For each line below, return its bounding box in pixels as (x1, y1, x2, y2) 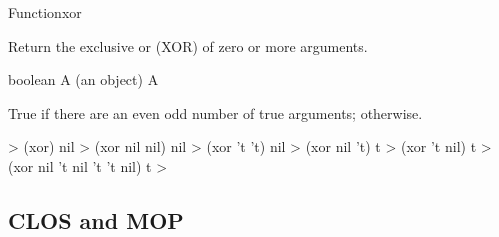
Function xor (8, 2, 82, 22)
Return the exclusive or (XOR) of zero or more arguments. (8, 35, 368, 56)
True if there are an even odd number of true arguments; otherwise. (8, 102, 423, 123)
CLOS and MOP (8, 204, 184, 235)
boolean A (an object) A (8, 69, 159, 90)
